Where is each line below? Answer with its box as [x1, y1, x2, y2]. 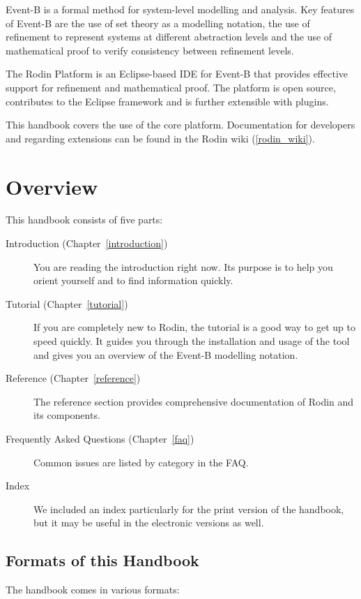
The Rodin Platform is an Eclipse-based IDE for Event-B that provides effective [6, 66, 348, 81]
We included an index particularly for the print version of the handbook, [33, 501, 344, 516]
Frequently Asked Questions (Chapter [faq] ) [6, 431, 194, 445]
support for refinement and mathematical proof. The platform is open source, [6, 80, 336, 94]
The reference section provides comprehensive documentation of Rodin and [33, 394, 354, 408]
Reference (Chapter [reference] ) [6, 371, 141, 385]
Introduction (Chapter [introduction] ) [6, 236, 168, 251]
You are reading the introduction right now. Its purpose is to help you [33, 259, 333, 274]
